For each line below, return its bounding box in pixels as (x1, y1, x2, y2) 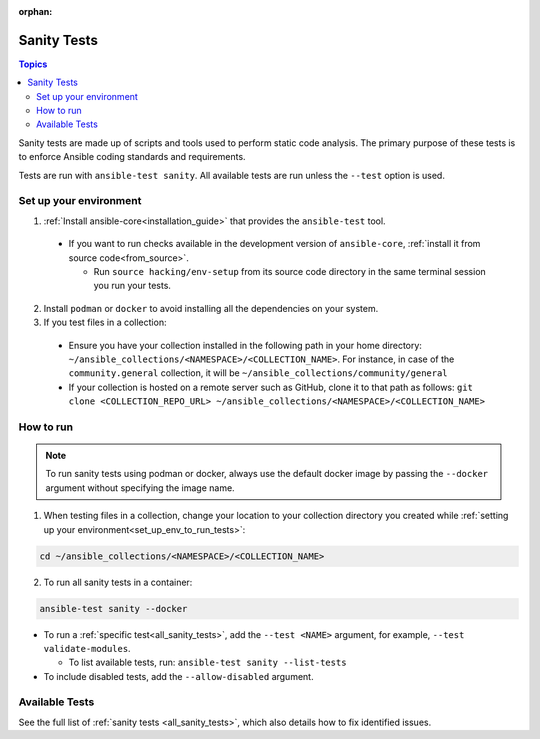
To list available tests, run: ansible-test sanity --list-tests (68, 656, 347, 669)
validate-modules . (43, 642, 131, 654)
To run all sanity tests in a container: (43, 576, 193, 588)
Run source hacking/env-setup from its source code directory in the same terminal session (93, 265, 487, 277)
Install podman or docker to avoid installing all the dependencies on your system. (43, 302, 379, 314)
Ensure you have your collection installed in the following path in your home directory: (68, 339, 422, 351)
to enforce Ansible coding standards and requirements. (18, 151, 246, 163)
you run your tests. (93, 280, 172, 292)
